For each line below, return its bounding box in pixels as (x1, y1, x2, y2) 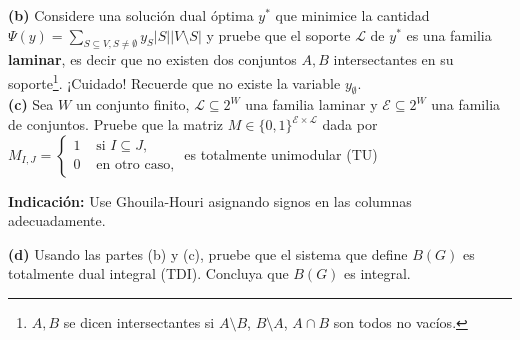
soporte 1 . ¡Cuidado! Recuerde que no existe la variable (8, 69, 341, 93)
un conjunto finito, (75, 94, 190, 115)
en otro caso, (96, 158, 175, 173)
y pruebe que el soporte (206, 24, 351, 45)
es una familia (406, 24, 492, 45)
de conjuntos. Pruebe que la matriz (8, 114, 224, 135)
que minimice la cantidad (275, 5, 430, 25)
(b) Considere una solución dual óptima (8, 5, 254, 25)
